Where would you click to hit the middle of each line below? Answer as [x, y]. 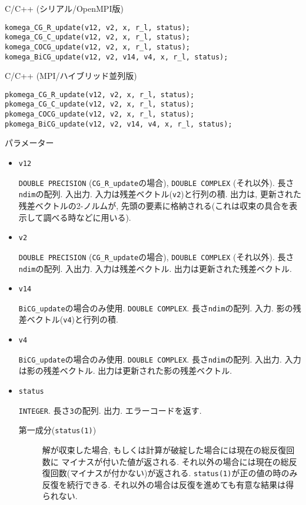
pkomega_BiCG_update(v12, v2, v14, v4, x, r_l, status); [119, 124]
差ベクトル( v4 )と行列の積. [68, 319]
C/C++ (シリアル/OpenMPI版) [64, 8]
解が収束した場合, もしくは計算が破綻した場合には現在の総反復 [164, 450]
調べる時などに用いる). [87, 217]
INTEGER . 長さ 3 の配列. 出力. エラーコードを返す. [110, 410]
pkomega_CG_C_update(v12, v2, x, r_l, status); [100, 104]
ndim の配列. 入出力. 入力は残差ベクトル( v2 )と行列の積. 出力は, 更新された [160, 194]
